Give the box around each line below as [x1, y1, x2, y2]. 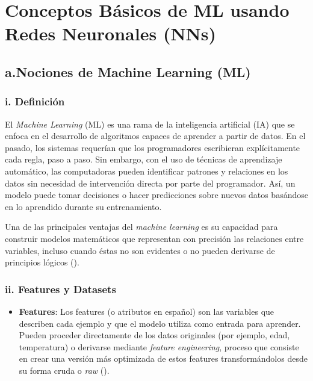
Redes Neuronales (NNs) [5, 21, 217, 46]
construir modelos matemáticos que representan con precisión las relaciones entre [5, 232, 304, 244]
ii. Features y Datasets [5, 281, 116, 296]
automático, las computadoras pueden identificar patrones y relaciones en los [5, 164, 288, 177]
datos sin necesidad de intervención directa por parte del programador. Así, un [5, 176, 296, 189]
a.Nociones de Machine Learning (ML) [5, 62, 251, 81]
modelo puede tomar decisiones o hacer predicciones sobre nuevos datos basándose [5, 188, 308, 201]
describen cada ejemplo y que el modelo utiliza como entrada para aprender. [19, 317, 301, 329]
